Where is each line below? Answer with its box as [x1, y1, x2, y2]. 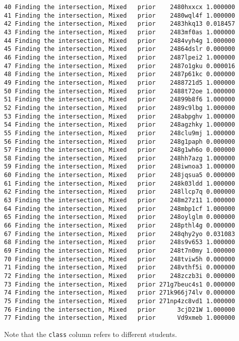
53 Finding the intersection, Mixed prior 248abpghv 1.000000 [4, 112, 235, 120]
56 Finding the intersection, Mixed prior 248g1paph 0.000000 [4, 138, 235, 145]
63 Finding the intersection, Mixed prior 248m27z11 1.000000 [4, 197, 235, 204]
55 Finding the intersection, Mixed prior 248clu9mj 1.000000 [4, 129, 235, 137]
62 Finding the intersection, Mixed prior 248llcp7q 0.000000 [4, 188, 235, 196]
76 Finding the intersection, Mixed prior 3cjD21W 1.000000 [4, 306, 235, 313]
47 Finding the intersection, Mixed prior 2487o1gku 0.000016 [4, 62, 235, 70]
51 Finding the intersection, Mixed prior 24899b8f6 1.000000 [4, 96, 235, 103]
